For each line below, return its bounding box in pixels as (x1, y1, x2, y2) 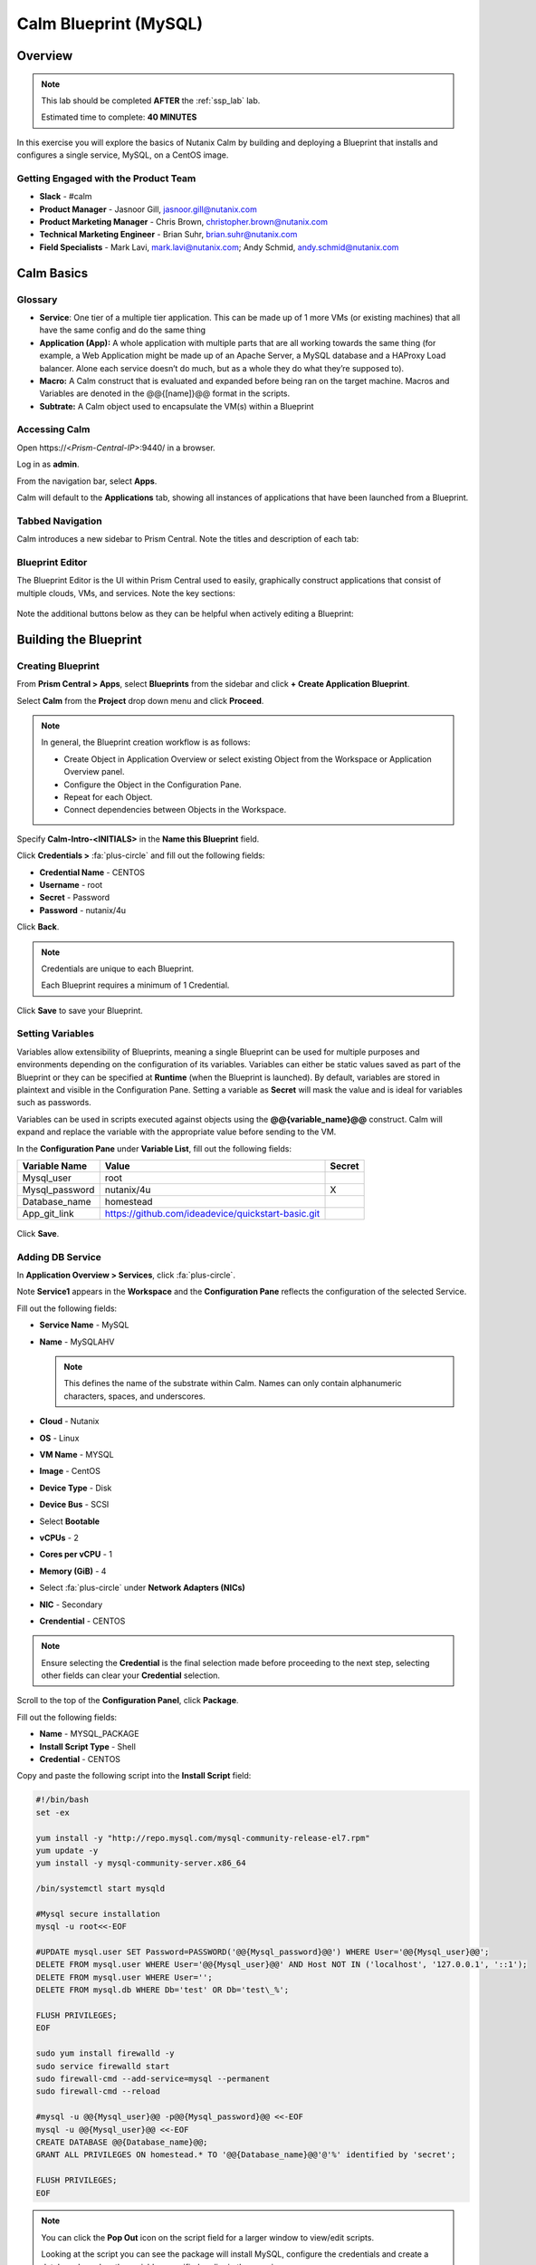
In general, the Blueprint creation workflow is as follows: (41, 737, 251, 747)
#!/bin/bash (35, 1795, 90, 1805)
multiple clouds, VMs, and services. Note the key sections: (16, 587, 235, 598)
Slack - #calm (39, 191, 92, 202)
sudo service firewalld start (35, 2061, 170, 2071)
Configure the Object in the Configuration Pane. (63, 779, 242, 790)
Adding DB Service (16, 1250, 101, 1263)
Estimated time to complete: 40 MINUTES (41, 111, 197, 122)
